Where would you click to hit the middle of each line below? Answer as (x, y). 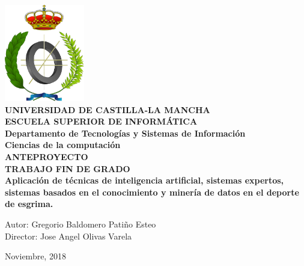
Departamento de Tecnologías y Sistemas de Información (125, 133)
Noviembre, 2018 (35, 256)
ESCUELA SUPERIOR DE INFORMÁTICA (101, 121)
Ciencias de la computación (63, 145)
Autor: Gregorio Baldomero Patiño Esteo (81, 224)
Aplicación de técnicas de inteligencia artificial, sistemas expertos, (144, 180)
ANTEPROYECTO (47, 157)
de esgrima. (29, 204)
